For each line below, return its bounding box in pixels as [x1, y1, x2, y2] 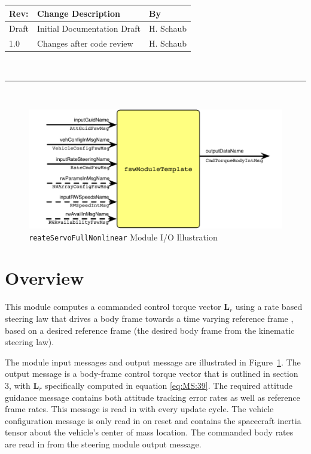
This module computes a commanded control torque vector [5, 300, 221, 313]
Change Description [36, 7, 121, 19]
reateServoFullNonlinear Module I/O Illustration [29, 230, 218, 243]
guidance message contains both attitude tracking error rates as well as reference [5, 391, 300, 403]
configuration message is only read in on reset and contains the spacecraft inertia [5, 414, 301, 426]
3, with [5, 379, 31, 391]
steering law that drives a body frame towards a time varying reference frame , [5, 312, 294, 325]
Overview [5, 266, 84, 290]
